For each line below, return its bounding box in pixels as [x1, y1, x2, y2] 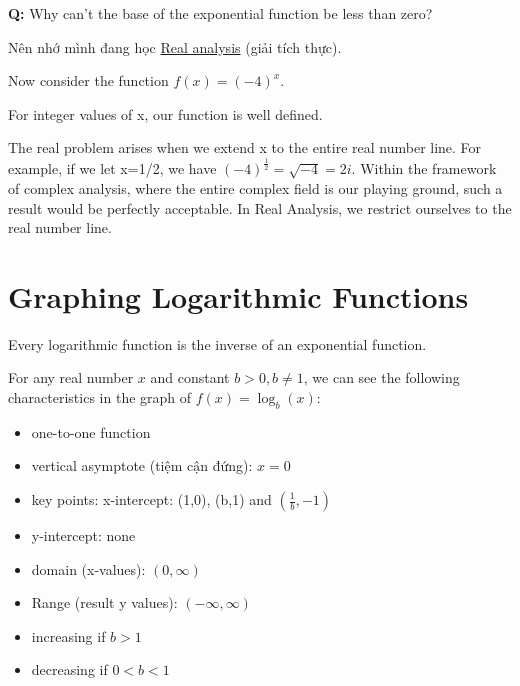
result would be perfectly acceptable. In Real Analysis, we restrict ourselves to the [8, 197, 512, 218]
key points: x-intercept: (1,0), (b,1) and [31, 489, 272, 509]
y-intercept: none [31, 525, 136, 545]
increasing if [31, 625, 106, 646]
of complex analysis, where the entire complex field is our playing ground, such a [8, 177, 503, 198]
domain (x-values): [31, 558, 146, 579]
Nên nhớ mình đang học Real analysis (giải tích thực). [8, 36, 342, 57]
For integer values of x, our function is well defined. [8, 103, 323, 124]
